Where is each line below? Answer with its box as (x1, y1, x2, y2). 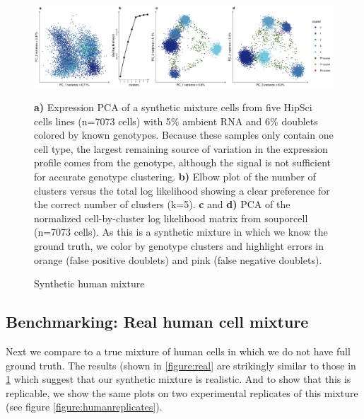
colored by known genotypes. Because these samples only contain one (34, 127, 334, 142)
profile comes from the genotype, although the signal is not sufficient (34, 155, 331, 170)
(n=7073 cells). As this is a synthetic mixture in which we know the (34, 224, 328, 239)
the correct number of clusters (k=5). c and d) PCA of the (34, 197, 290, 212)
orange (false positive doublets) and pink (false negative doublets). (34, 252, 322, 267)
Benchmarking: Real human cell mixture (6, 311, 309, 333)
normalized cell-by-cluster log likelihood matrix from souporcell (34, 210, 308, 225)
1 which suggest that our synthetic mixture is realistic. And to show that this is (6, 372, 351, 386)
